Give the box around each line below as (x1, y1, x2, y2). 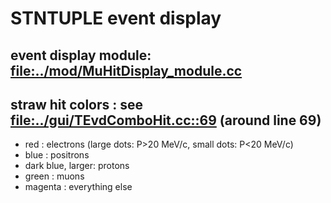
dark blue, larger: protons (24, 160, 130, 172)
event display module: (10, 47, 152, 64)
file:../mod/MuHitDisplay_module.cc (10, 62, 243, 79)
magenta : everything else (24, 181, 133, 193)
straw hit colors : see (10, 96, 144, 113)
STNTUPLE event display (10, 7, 222, 30)
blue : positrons (24, 149, 90, 161)
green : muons (24, 170, 85, 182)
